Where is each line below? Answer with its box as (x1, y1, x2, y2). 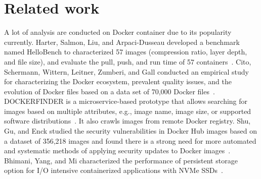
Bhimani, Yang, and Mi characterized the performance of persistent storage (4, 155, 238, 165)
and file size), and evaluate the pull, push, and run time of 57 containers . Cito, (4, 56, 251, 67)
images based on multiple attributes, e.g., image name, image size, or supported (4, 105, 251, 116)
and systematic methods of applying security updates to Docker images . (4, 145, 231, 156)
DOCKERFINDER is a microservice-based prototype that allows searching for (4, 96, 248, 106)
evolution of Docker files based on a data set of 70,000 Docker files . (4, 86, 215, 96)
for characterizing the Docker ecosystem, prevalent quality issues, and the (4, 76, 232, 87)
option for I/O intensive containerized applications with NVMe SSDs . (4, 165, 223, 175)
